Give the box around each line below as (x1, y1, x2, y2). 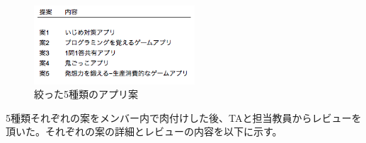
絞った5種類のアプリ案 (34, 87, 138, 101)
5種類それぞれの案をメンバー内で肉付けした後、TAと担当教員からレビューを (6, 110, 362, 125)
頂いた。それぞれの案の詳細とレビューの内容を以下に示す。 (6, 124, 282, 139)
